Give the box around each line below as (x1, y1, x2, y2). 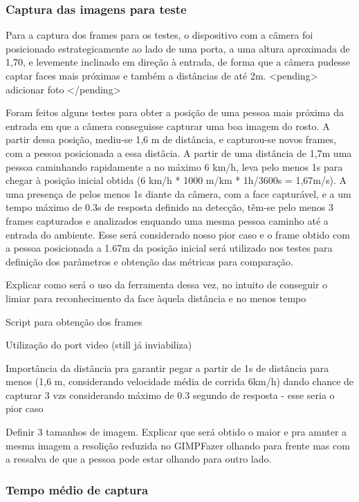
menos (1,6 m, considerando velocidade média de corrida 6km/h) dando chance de (6, 374, 354, 389)
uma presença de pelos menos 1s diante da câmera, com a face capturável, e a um (6, 186, 351, 201)
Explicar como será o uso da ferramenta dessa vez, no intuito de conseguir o (6, 277, 328, 292)
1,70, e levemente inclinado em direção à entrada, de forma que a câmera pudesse (6, 55, 351, 69)
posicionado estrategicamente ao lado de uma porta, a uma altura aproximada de (6, 41, 350, 55)
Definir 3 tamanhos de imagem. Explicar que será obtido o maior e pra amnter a (6, 425, 347, 439)
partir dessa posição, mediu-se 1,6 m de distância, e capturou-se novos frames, (6, 132, 336, 147)
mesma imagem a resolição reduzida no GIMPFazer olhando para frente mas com (6, 438, 350, 452)
